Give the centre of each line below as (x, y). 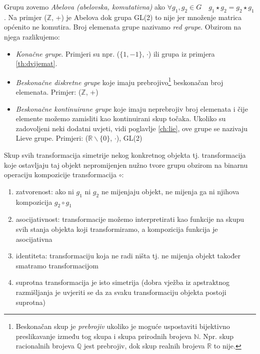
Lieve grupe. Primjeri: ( (52, 138)
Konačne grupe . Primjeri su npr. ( (68, 53)
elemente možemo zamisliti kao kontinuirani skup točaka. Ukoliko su (121, 118)
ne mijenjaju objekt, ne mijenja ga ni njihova (170, 191)
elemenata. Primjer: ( (48, 92)
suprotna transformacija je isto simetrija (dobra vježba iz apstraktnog (123, 282)
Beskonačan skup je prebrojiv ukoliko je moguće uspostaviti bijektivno (123, 326)
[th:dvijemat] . (36, 63)
